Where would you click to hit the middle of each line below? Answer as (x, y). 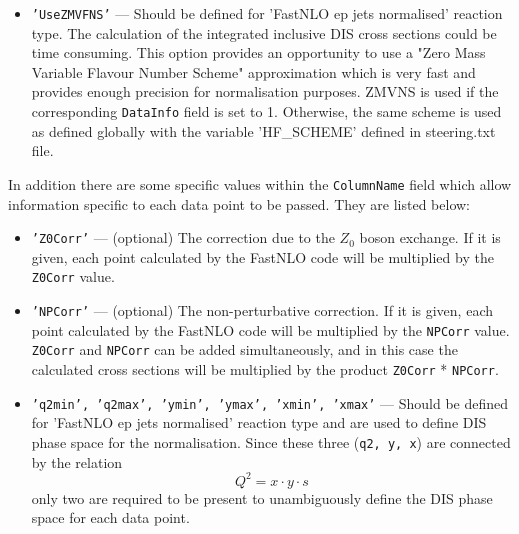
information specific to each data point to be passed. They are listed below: (239, 203)
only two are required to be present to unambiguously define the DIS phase (262, 497)
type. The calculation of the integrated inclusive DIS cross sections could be (264, 32)
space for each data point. (110, 517)
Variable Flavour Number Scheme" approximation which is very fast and (253, 71)
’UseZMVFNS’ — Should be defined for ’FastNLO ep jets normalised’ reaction (267, 13)
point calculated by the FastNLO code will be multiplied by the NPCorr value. (270, 329)
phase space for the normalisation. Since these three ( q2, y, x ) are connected (271, 441)
